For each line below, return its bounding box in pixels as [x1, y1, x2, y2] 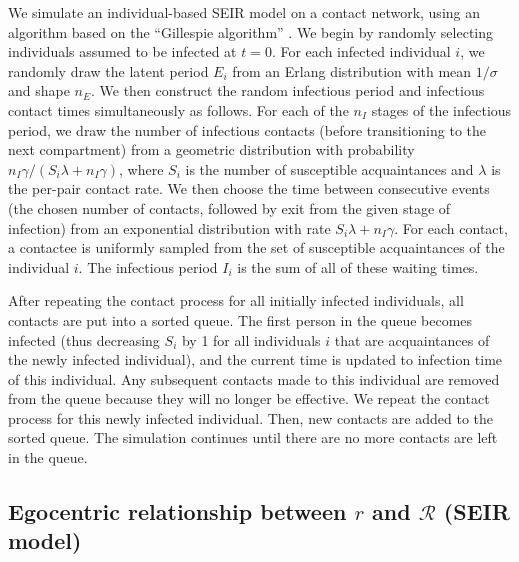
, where [119, 158, 164, 179]
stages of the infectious [371, 99, 512, 120]
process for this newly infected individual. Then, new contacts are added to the [8, 407, 493, 428]
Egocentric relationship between [8, 496, 347, 527]
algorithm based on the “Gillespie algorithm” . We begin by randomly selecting [8, 21, 494, 42]
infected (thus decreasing [8, 329, 160, 350]
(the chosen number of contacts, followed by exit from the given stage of [8, 197, 451, 218]
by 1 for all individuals [181, 329, 321, 350]
